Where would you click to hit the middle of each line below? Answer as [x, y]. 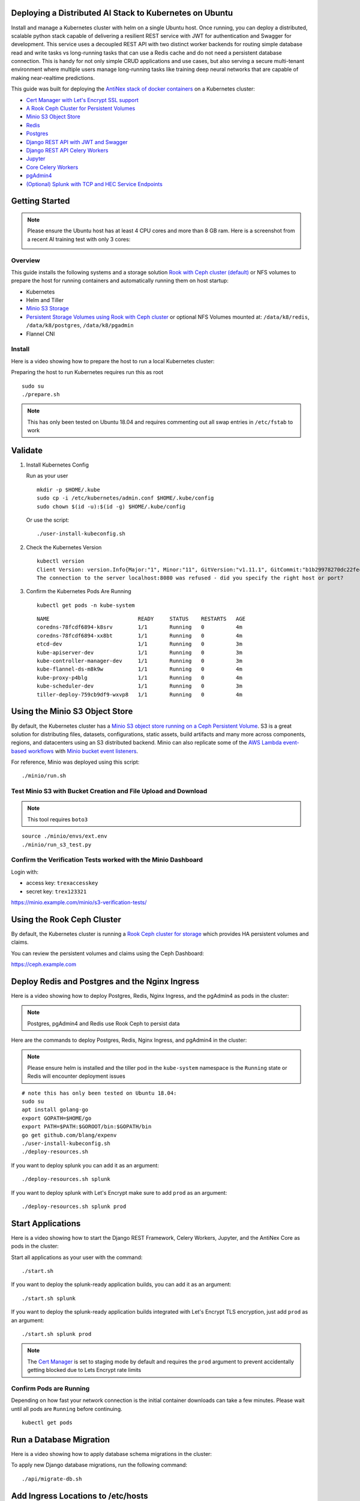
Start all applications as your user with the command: [77, 1257]
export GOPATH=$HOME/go [57, 1118]
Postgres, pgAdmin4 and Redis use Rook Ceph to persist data [103, 1023]
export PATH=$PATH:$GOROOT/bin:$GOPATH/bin [87, 1127]
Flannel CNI [40, 334]
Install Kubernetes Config [58, 465]
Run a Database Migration [61, 1439]
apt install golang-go [55, 1110]
